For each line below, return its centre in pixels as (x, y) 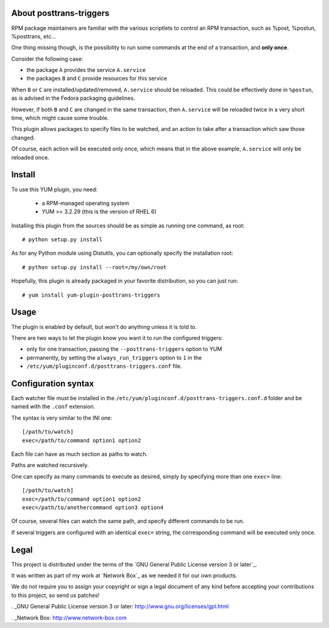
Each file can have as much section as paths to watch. (80, 454)
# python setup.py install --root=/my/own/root (94, 267)
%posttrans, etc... (34, 36)
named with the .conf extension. (53, 407)
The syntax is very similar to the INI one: (62, 418)
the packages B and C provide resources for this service (97, 79)
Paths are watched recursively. (50, 465)
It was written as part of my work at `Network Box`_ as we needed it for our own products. (124, 575)
